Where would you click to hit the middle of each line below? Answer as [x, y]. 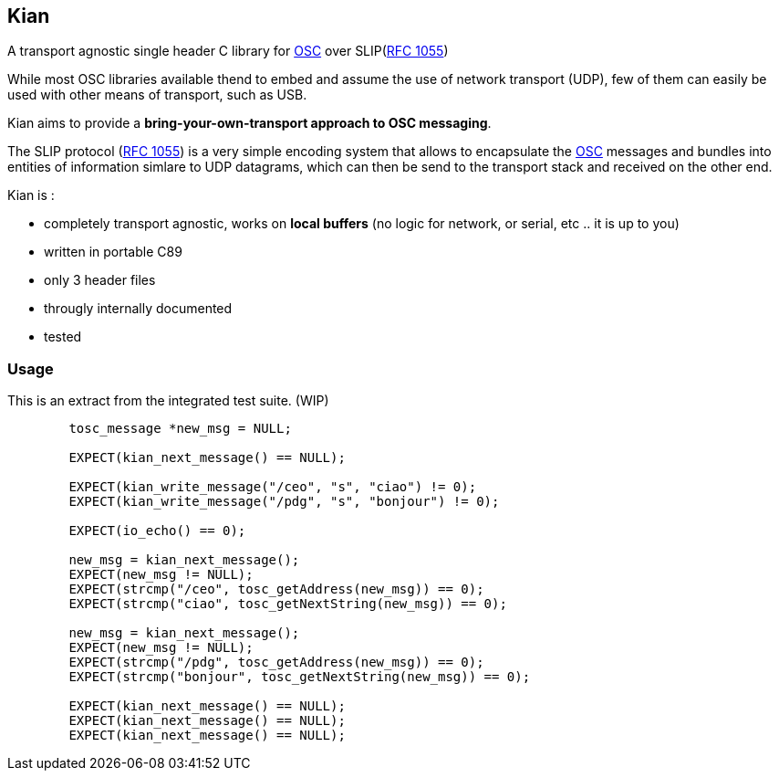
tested [63, 337]
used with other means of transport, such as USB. [157, 95]
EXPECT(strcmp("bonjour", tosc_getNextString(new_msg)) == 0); [300, 677]
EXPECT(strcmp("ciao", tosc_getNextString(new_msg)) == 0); [288, 604]
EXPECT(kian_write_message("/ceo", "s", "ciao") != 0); [273, 487]
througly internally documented [138, 309]
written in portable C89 [113, 252]
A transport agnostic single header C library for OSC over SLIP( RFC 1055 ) [228, 51]
